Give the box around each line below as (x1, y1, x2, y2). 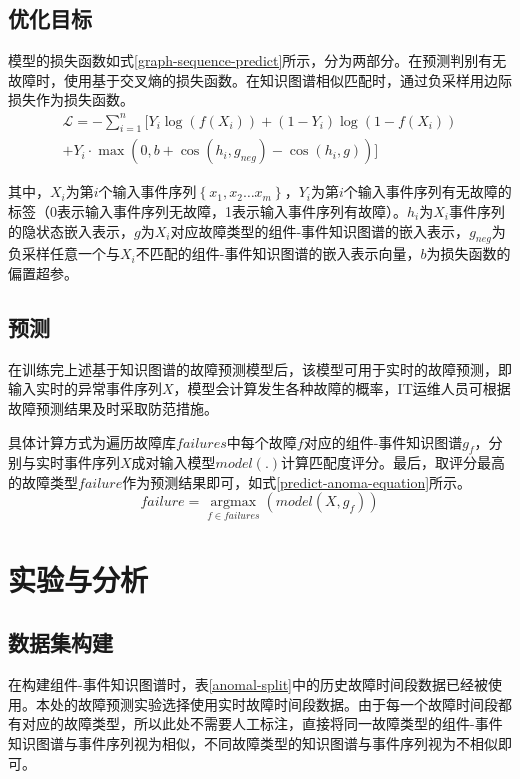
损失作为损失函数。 (8, 89, 134, 110)
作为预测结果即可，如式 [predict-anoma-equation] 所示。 (122, 471, 472, 492)
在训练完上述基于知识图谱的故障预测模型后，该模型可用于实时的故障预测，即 (8, 358, 512, 379)
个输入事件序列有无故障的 (343, 181, 512, 202)
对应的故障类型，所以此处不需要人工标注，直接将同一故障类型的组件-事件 (21, 713, 503, 734)
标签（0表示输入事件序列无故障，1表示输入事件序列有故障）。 (8, 200, 407, 221)
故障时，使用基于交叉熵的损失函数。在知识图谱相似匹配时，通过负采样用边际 (8, 69, 512, 90)
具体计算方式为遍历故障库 (8, 431, 176, 452)
